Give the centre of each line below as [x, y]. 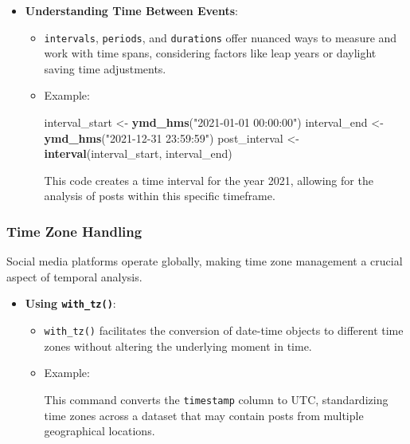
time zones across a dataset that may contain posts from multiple [204, 415]
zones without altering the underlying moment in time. [178, 346]
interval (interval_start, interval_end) [138, 153]
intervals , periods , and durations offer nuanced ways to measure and [221, 37]
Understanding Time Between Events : [131, 10]
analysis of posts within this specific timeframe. [160, 196]
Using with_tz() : [70, 303]
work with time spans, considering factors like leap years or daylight [210, 53]
